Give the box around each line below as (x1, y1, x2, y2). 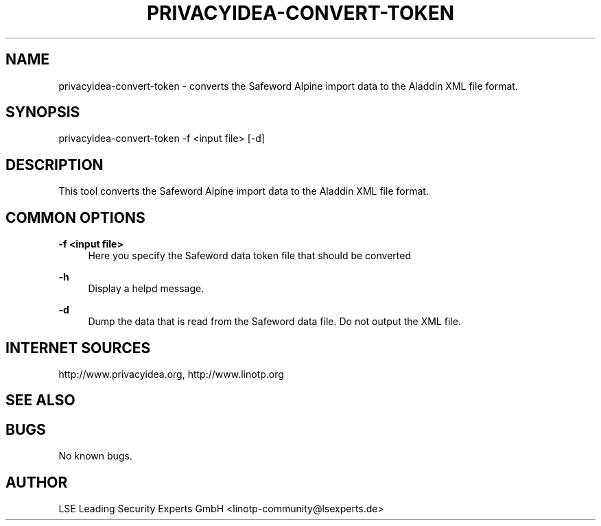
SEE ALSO (5, 392, 75, 409)
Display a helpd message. (88, 283, 204, 295)
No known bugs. (58, 450, 132, 462)
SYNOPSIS (5, 104, 80, 121)
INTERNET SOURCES (5, 339, 151, 357)
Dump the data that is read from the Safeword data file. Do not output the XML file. (88, 315, 461, 328)
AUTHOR (5, 473, 68, 491)
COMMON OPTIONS (5, 208, 145, 226)
